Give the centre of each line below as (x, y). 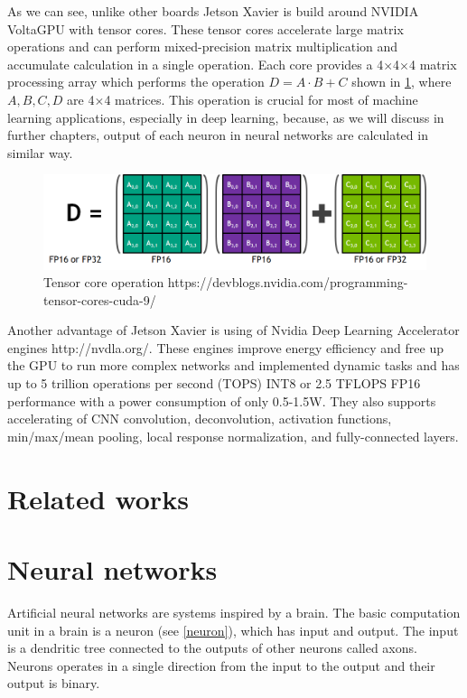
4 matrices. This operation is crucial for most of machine (261, 99)
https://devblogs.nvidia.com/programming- (288, 282)
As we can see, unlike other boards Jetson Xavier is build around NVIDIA (213, 11)
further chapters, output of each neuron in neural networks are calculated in (218, 135)
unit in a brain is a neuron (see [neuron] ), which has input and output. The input (233, 630)
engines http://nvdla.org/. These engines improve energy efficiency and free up (225, 347)
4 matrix (433, 64)
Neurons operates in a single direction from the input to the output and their (221, 665)
